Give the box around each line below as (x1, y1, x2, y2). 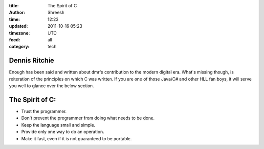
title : (9, 3, 19, 8)
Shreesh (47, 10, 65, 16)
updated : (9, 23, 28, 29)
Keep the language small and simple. (21, 122, 95, 128)
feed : (9, 37, 21, 42)
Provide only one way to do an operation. (21, 129, 105, 135)
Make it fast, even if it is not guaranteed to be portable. (21, 135, 132, 141)
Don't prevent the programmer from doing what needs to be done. (21, 115, 155, 121)
